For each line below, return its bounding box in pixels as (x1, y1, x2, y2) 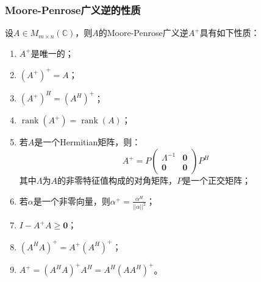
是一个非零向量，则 (33, 194, 110, 207)
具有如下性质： (199, 26, 260, 39)
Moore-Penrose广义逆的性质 (5, 2, 141, 17)
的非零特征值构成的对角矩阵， (57, 174, 177, 186)
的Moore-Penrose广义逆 (98, 26, 188, 39)
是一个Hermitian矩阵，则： (34, 136, 141, 148)
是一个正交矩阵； (182, 174, 251, 186)
